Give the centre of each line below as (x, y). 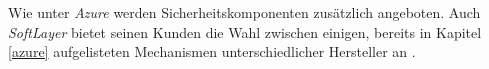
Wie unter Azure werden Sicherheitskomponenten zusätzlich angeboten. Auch (244, 12)
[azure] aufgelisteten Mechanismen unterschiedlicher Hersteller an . (212, 51)
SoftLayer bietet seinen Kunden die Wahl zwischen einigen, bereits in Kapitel (245, 31)
